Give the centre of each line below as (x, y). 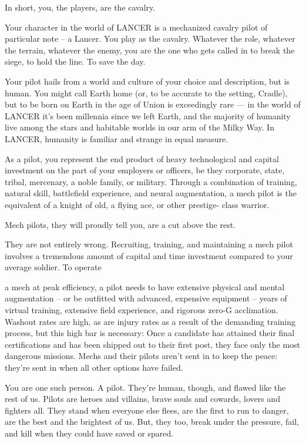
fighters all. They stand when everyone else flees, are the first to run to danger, (147, 410)
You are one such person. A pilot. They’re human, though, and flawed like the (145, 387)
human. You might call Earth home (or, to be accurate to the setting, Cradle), (146, 93)
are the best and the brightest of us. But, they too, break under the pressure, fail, (152, 422)
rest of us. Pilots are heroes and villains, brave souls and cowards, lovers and (142, 399)
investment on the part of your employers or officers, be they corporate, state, (145, 170)
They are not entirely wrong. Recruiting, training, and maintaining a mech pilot (149, 244)
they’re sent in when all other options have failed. (94, 368)
